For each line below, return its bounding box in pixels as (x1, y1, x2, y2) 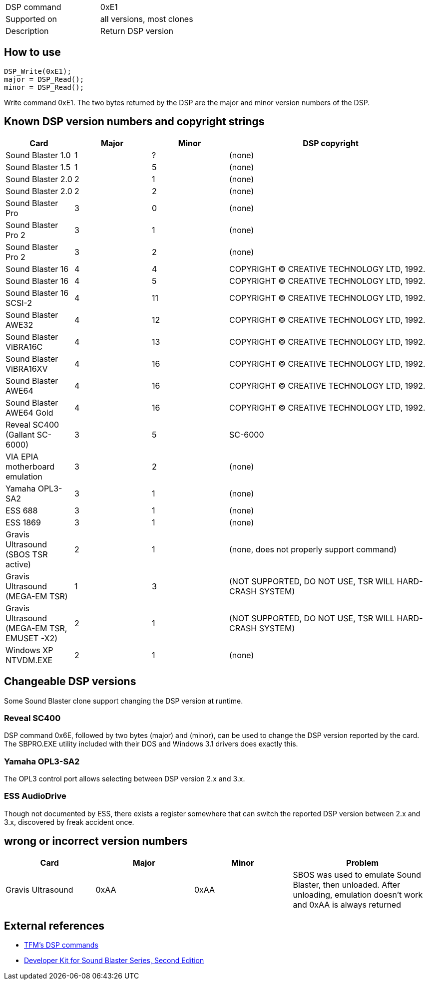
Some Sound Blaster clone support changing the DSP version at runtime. (4, 696, 243, 705)
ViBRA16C (5, 341, 43, 352)
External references (4, 920, 105, 933)
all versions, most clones (100, 14, 193, 24)
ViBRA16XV (5, 363, 48, 374)
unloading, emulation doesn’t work (293, 889, 423, 900)
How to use (4, 46, 61, 59)
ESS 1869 (5, 517, 41, 527)
